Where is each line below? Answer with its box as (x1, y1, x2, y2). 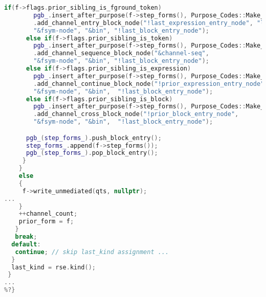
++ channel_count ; (18, 210, 78, 218)
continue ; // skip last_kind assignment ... (15, 248, 169, 256)
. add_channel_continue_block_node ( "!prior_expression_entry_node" (33, 80, 264, 87)
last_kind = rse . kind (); (11, 263, 96, 271)
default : (11, 240, 41, 248)
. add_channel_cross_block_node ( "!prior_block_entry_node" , (33, 110, 239, 118)
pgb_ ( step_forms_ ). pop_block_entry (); (26, 149, 158, 157)
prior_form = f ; (18, 218, 74, 225)
